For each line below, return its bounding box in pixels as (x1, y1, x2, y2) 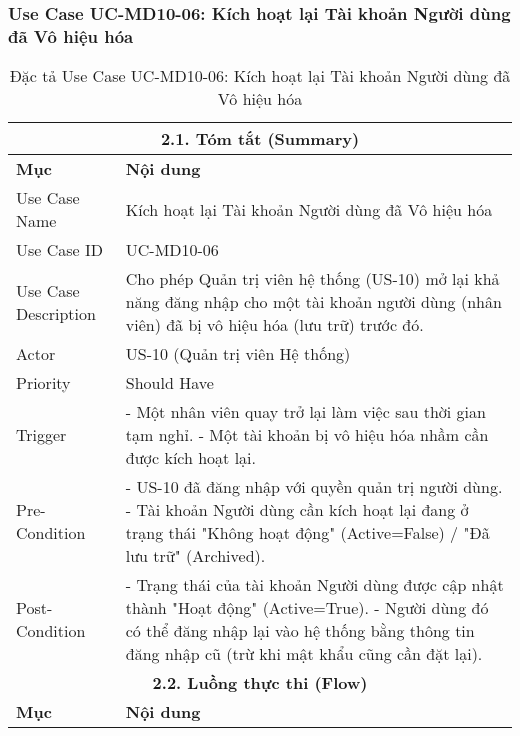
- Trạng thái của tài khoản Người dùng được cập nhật (125, 573, 504, 597)
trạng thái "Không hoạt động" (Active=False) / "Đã (125, 521, 490, 545)
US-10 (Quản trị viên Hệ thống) (125, 342, 351, 366)
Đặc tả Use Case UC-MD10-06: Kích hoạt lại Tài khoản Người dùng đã (9, 64, 511, 88)
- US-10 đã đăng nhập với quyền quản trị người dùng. (125, 475, 503, 499)
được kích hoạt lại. (125, 446, 257, 470)
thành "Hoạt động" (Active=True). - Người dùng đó (125, 596, 489, 620)
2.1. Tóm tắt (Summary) (160, 127, 360, 151)
